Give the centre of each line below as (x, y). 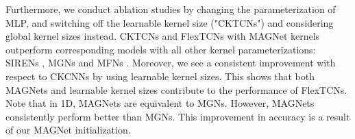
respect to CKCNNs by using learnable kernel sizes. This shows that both (160, 76)
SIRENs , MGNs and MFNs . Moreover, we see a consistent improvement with (171, 63)
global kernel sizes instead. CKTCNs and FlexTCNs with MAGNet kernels (163, 36)
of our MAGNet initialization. (68, 130)
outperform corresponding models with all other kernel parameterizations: (161, 49)
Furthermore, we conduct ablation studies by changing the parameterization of (171, 9)
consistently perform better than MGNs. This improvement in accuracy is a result (178, 116)
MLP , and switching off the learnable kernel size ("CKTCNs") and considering (170, 22)
